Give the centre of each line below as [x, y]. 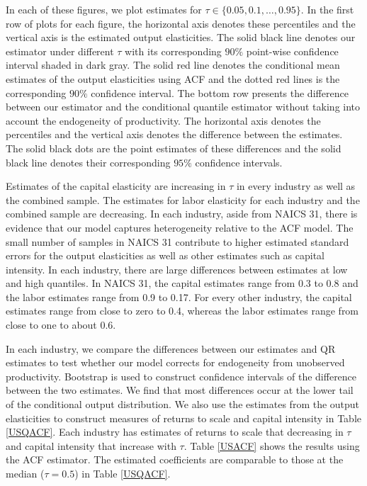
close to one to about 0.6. [61, 325]
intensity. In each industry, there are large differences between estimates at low [177, 269]
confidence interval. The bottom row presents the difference [220, 92]
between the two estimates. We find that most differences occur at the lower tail [180, 390]
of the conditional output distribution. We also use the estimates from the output [183, 404]
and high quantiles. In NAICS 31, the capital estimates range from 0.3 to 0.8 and [182, 283]
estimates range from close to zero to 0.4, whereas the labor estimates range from [182, 311]
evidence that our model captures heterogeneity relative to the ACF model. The [180, 227]
